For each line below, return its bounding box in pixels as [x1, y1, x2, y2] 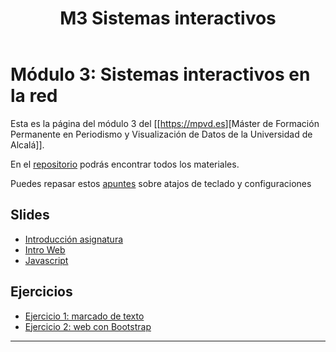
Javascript [24, 254, 69, 266]
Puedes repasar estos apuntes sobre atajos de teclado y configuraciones [10, 177, 312, 189]
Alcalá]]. [10, 138, 45, 151]
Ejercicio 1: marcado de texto [24, 310, 145, 322]
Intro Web [24, 243, 66, 256]
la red [10, 85, 58, 107]
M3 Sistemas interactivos [59, 7, 277, 30]
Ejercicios [10, 283, 73, 301]
